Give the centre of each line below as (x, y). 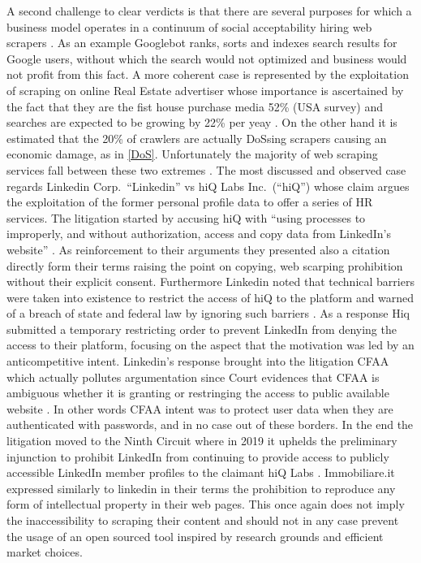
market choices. (45, 552)
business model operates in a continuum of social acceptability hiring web (189, 26)
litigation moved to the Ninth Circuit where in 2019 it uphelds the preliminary (202, 441)
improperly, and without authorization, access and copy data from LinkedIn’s (199, 234)
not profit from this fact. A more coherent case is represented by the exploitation (208, 74)
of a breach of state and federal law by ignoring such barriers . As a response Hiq (208, 313)
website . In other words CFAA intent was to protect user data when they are (200, 408)
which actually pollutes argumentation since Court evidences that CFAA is (193, 377)
